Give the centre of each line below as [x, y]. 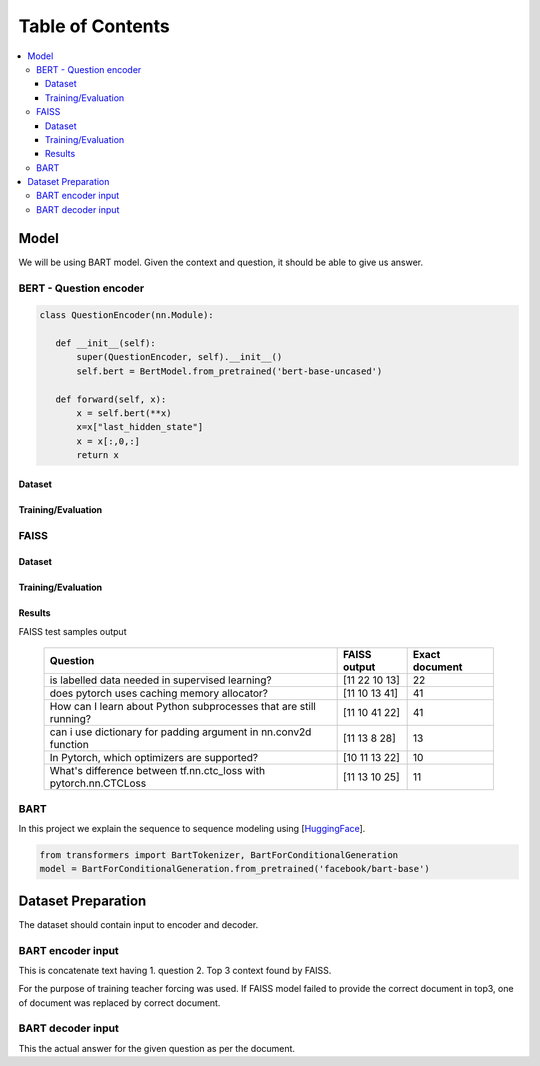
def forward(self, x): [111, 399]
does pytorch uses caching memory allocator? [159, 693]
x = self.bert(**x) [124, 413]
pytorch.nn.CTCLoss [98, 783]
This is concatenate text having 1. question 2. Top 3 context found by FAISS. [175, 970]
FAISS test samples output [72, 631]
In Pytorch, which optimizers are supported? [154, 758]
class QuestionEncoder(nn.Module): [126, 315]
